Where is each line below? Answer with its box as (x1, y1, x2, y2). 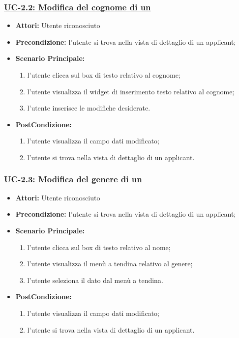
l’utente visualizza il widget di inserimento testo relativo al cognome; (27, 86, 235, 96)
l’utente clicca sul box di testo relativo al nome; (27, 242, 171, 252)
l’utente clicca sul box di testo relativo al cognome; (27, 70, 180, 80)
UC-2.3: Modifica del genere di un (4, 173, 142, 185)
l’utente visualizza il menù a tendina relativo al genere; (27, 258, 193, 269)
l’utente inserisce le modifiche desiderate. (27, 103, 150, 113)
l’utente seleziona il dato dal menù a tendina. (27, 275, 163, 285)
